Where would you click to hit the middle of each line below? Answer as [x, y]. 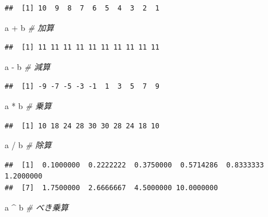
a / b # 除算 [28, 145]
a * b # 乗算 [28, 105]
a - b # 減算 [27, 66]
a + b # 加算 [29, 27]
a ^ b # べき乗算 [37, 207]
